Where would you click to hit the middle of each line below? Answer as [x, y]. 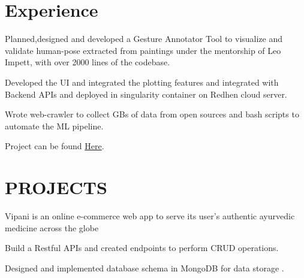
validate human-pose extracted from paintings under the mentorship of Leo [143, 50]
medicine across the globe [52, 227]
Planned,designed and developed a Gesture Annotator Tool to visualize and [144, 39]
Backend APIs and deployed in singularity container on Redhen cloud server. [146, 94]
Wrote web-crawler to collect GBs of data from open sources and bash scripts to [152, 114]
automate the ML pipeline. [54, 126]
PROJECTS [56, 187]
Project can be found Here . [55, 146]
